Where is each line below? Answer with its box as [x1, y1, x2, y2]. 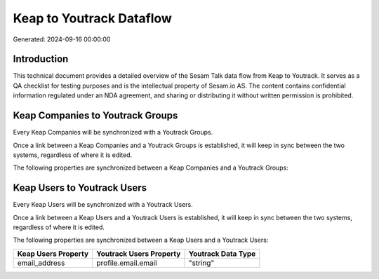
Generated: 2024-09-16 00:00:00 [13, 35, 111, 43]
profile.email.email [96, 258, 157, 268]
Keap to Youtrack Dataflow [13, 11, 172, 26]
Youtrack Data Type [188, 249, 256, 259]
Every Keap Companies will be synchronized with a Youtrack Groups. [13, 128, 213, 137]
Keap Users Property [17, 249, 89, 259]
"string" [188, 258, 215, 268]
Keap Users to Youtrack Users [13, 182, 147, 194]
